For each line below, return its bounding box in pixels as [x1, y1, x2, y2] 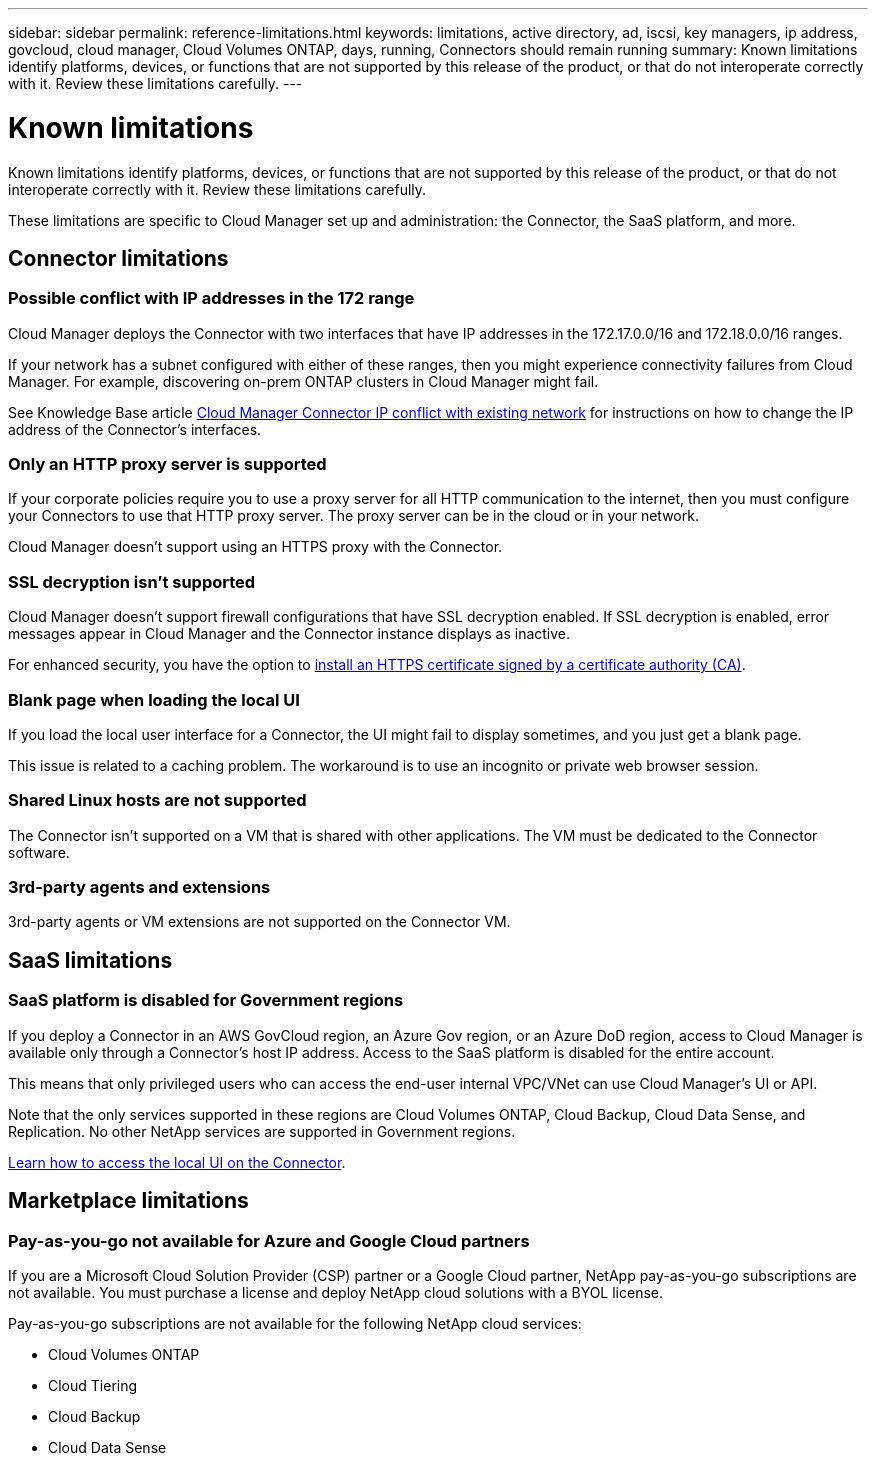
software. [8, 843, 70, 861]
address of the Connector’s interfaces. [8, 420, 262, 438]
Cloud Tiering [48, 1376, 138, 1394]
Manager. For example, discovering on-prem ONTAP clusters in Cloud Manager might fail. [8, 372, 599, 390]
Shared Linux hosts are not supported [8, 790, 307, 811]
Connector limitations [8, 245, 229, 271]
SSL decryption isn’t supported [8, 571, 256, 592]
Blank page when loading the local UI [8, 689, 300, 710]
